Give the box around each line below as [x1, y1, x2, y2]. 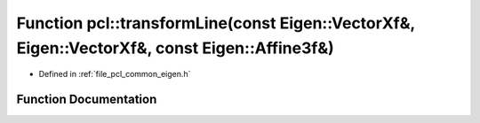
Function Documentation [16, 92, 157, 107]
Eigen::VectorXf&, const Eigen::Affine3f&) [16, 38, 335, 58]
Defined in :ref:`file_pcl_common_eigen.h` [38, 69, 191, 80]
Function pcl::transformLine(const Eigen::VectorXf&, [16, 13, 415, 33]
